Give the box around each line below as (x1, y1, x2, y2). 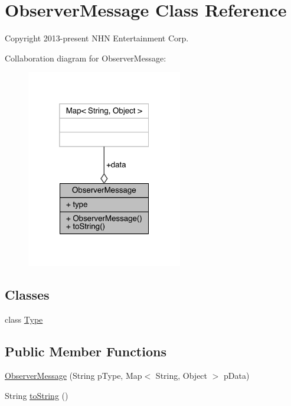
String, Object (155, 369, 208, 382)
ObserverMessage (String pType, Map (5, 369, 142, 382)
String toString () (5, 389, 68, 402)
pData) (224, 369, 250, 382)
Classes (5, 285, 50, 303)
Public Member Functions (5, 342, 166, 360)
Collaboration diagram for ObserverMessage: (5, 51, 166, 64)
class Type (5, 313, 43, 325)
